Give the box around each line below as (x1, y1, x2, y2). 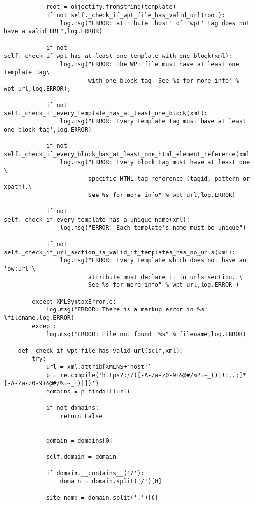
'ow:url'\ (4, 265, 36, 272)
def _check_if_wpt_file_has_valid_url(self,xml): (18, 347, 183, 354)
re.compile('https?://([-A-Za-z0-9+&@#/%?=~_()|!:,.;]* (60, 371, 246, 379)
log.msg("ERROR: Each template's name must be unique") (60, 224, 246, 231)
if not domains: (46, 404, 99, 412)
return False (60, 412, 102, 420)
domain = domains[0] (46, 437, 113, 444)
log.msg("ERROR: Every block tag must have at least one (60, 159, 250, 166)
